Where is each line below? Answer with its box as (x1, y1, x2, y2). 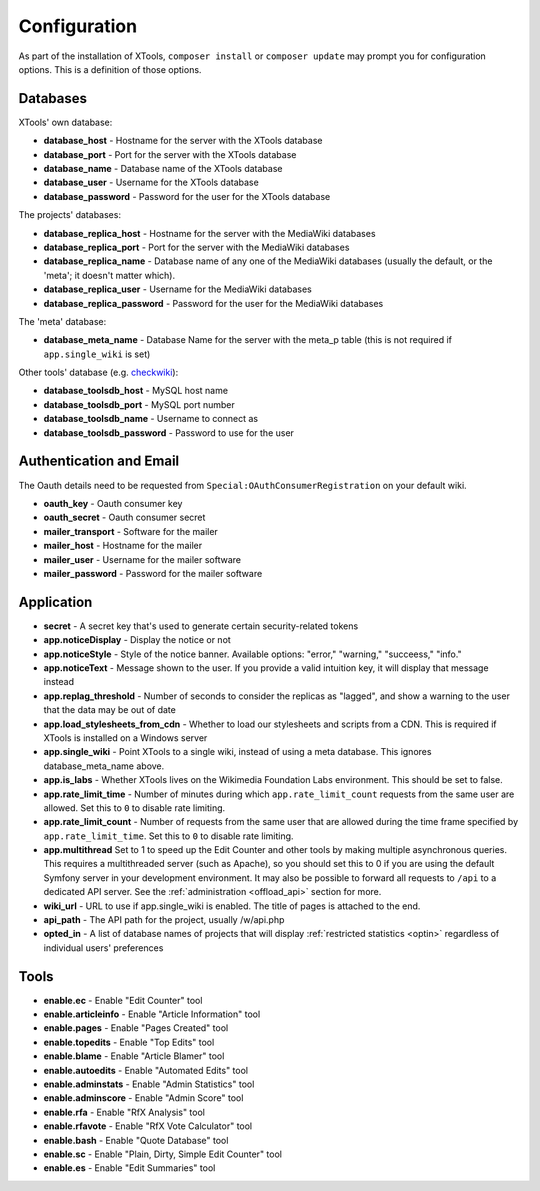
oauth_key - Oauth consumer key (43, 497, 183, 509)
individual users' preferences (43, 941, 164, 954)
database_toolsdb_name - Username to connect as (43, 413, 259, 425)
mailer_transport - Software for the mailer (43, 525, 219, 537)
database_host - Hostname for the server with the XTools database (43, 135, 323, 147)
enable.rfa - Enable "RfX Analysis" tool (43, 1106, 205, 1118)
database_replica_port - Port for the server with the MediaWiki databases (43, 241, 350, 253)
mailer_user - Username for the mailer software (43, 553, 242, 565)
